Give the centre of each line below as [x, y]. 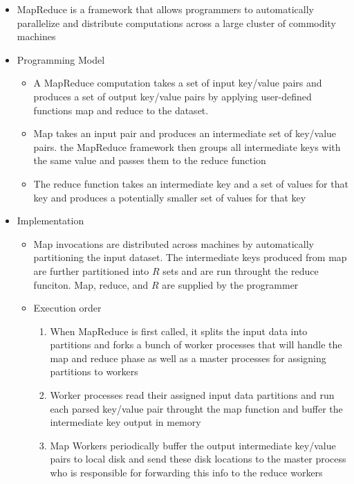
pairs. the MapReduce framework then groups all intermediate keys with [187, 146]
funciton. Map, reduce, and [91, 284]
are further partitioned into [91, 270]
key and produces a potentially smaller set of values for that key [170, 197]
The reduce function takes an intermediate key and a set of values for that [191, 183]
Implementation [50, 221]
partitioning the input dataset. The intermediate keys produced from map [190, 257]
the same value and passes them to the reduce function [150, 160]
